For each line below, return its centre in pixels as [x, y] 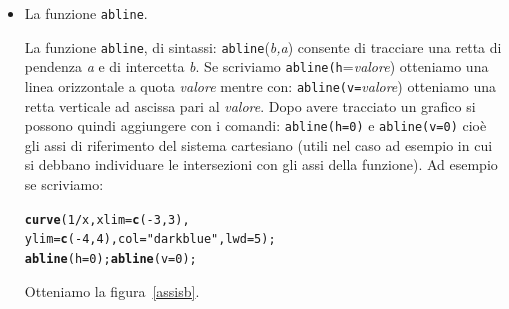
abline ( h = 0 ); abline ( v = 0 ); [110, 258]
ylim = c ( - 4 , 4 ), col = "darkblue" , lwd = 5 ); [150, 239]
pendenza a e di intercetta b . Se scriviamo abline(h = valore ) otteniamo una [256, 66]
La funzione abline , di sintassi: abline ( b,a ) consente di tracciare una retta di [263, 46]
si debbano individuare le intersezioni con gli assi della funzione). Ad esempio [261, 164]
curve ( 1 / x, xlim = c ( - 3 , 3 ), [107, 219]
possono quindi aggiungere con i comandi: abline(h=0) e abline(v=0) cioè [255, 125]
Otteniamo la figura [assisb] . [112, 290]
